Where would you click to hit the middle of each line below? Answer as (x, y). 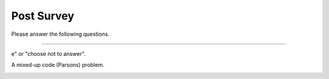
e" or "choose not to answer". (48, 53)
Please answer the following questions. (60, 34)
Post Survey (43, 16)
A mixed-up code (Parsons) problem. (58, 65)
